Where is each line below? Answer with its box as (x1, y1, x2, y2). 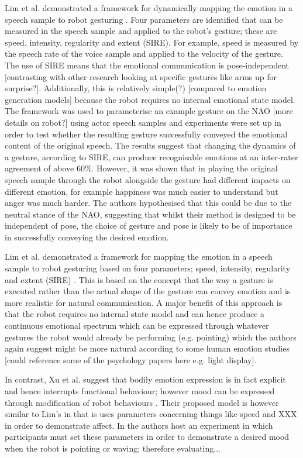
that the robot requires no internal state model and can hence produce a (5, 308, 265, 320)
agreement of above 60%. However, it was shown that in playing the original (5, 162, 278, 174)
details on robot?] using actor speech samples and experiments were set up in (5, 116, 281, 128)
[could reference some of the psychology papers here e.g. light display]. (5, 353, 257, 366)
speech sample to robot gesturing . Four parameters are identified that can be (5, 13, 283, 25)
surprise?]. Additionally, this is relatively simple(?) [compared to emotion (5, 82, 267, 94)
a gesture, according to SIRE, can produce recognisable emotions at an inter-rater (5, 150, 298, 163)
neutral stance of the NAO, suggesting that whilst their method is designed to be (5, 208, 296, 220)
